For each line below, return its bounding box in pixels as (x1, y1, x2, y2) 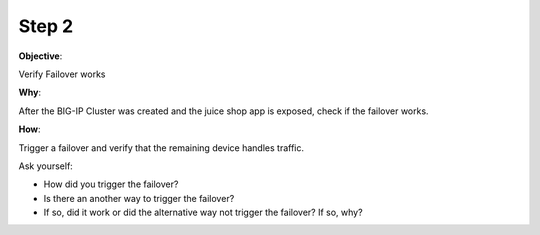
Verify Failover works (18, 68, 106, 80)
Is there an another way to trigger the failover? (43, 192, 235, 204)
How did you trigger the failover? (43, 178, 179, 190)
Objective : (18, 50, 63, 62)
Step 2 (18, 15, 74, 37)
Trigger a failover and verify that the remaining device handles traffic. (18, 141, 305, 154)
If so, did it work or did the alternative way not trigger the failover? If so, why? (43, 206, 364, 219)
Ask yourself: (18, 160, 74, 172)
